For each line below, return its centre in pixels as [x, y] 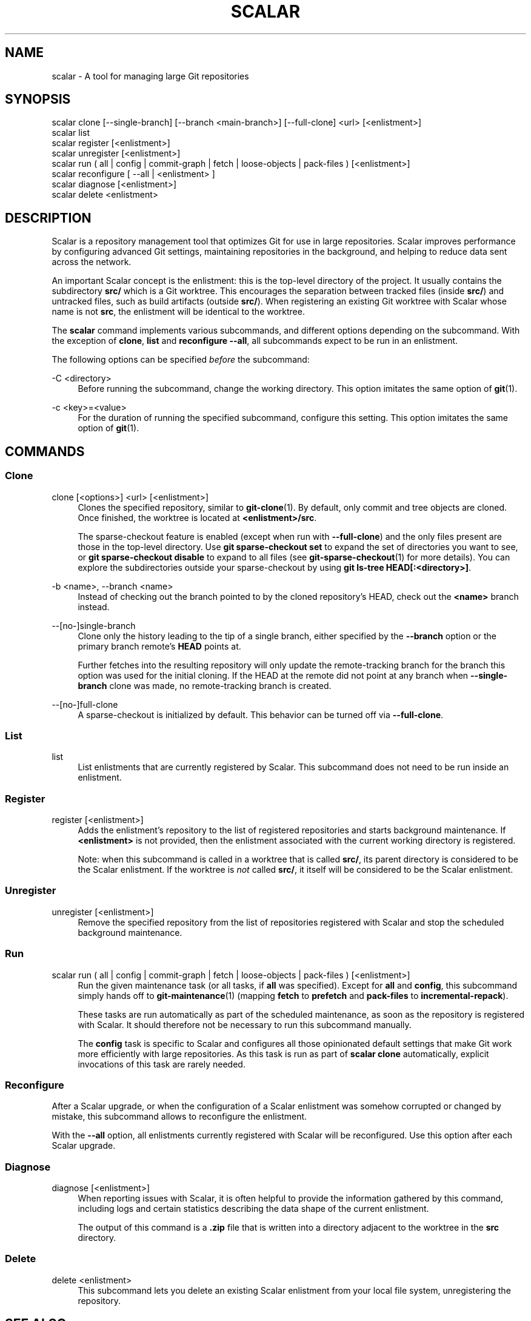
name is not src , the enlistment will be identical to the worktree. [178, 312]
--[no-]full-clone [85, 704]
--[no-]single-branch [94, 625]
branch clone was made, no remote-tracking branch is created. [205, 685]
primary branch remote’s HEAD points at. [159, 646]
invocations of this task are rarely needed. [162, 1064]
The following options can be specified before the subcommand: [181, 360]
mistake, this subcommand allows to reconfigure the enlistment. [179, 1117]
